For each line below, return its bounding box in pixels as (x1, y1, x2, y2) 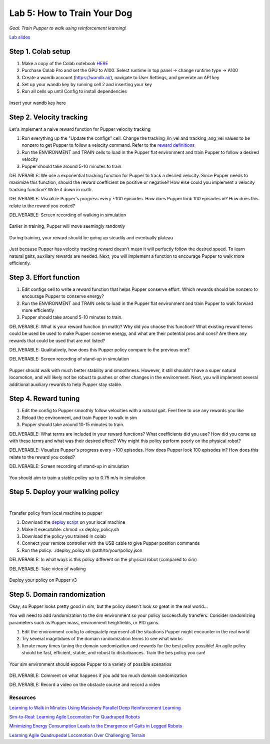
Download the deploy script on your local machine (21, 519, 125, 525)
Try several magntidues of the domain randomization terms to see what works (21, 636, 183, 642)
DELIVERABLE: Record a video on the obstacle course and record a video (9, 681, 160, 688)
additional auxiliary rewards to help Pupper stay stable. (9, 381, 122, 388)
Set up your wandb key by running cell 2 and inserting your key (21, 82, 152, 88)
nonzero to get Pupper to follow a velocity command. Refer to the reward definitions (21, 142, 195, 148)
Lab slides (9, 34, 30, 40)
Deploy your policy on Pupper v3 (9, 577, 77, 583)
